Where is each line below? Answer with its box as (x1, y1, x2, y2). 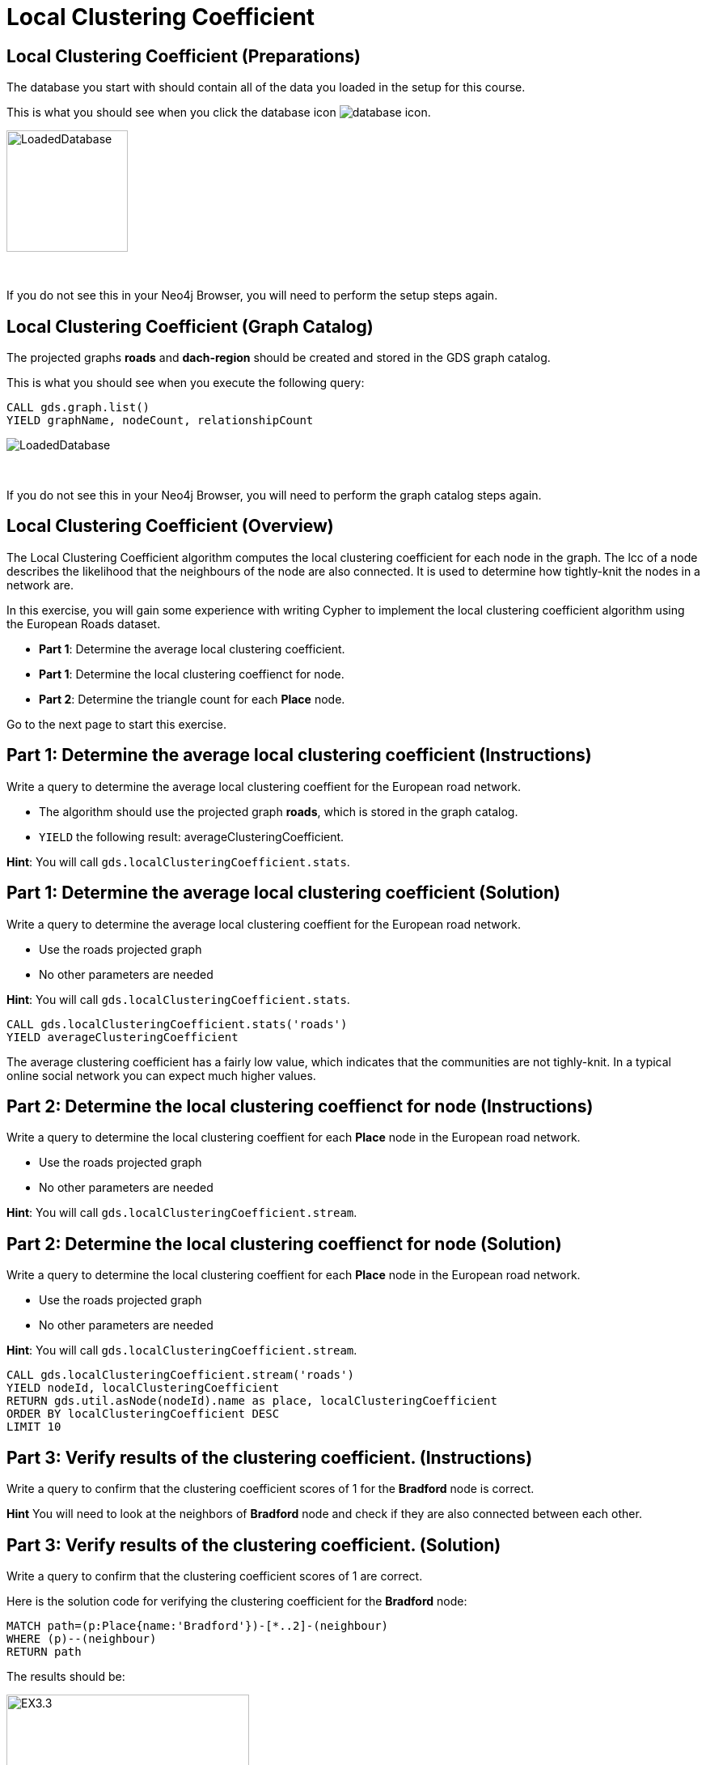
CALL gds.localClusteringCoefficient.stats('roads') (6, 1017, 348, 1031)
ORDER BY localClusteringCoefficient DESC (6, 1407, 280, 1421)
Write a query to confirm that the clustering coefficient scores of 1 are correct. (6, 1568, 423, 1583)
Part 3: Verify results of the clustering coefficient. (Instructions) (6, 1447, 533, 1468)
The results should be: (6, 1669, 125, 1683)
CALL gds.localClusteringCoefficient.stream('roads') (6, 1368, 354, 1382)
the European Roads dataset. (6, 616, 161, 631)
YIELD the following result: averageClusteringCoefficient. (39, 829, 345, 844)
